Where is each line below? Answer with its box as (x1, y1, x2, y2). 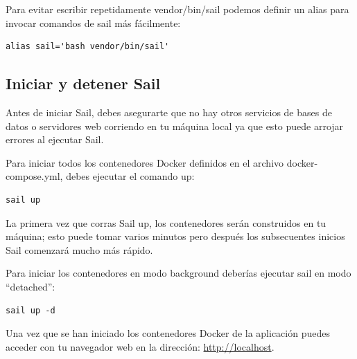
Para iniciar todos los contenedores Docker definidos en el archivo (6, 155, 284, 169)
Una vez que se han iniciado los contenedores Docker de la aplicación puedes (6, 326, 330, 340)
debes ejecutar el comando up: (66, 169, 195, 183)
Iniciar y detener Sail (6, 73, 161, 94)
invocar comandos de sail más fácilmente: (6, 15, 181, 30)
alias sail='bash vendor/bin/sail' (6, 42, 170, 52)
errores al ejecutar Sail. (6, 132, 104, 147)
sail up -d (6, 305, 55, 315)
